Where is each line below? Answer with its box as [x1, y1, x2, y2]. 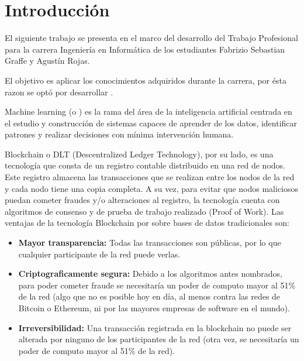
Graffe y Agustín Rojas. [5, 54, 90, 67]
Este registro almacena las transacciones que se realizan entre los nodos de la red [5, 171, 295, 183]
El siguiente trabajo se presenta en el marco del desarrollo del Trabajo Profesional [5, 32, 298, 44]
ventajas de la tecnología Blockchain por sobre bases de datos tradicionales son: [5, 216, 289, 229]
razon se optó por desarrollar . [5, 85, 113, 98]
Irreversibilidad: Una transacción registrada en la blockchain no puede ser [18, 321, 292, 334]
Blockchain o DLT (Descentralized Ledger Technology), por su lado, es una [5, 147, 274, 160]
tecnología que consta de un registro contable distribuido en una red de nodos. [5, 159, 285, 171]
